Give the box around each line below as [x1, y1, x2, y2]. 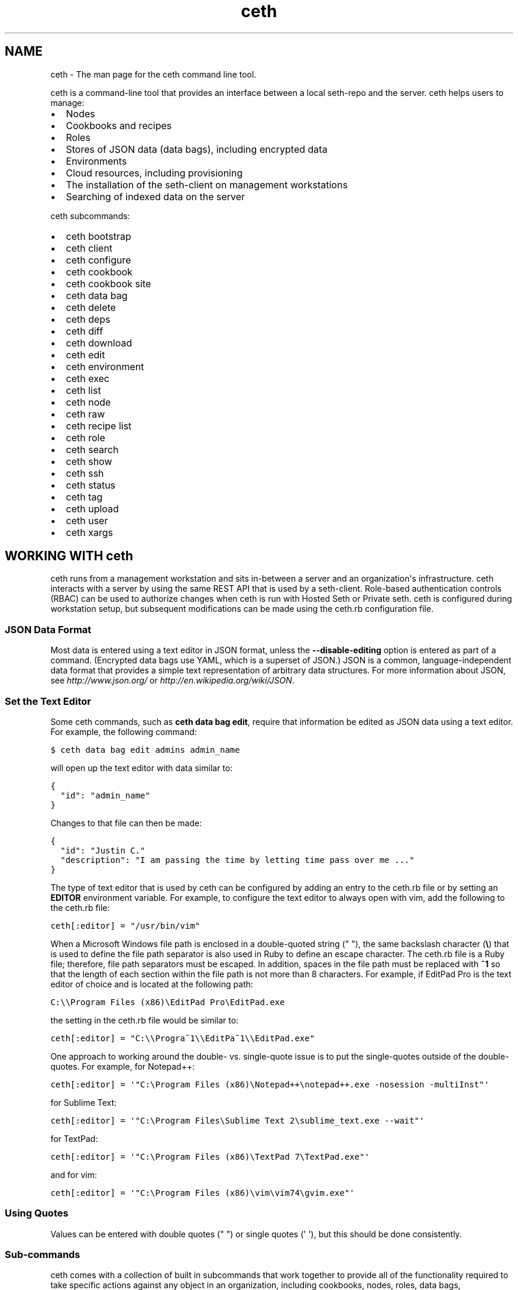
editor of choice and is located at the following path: [50, 978, 254, 989]
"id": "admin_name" [60, 790, 150, 800]
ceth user [66, 514, 108, 527]
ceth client [66, 242, 113, 254]
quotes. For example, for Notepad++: [50, 1061, 195, 1071]
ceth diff [66, 325, 103, 337]
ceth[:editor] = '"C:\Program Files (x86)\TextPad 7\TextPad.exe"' [50, 1151, 370, 1161]
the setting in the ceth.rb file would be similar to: [50, 1015, 239, 1025]
